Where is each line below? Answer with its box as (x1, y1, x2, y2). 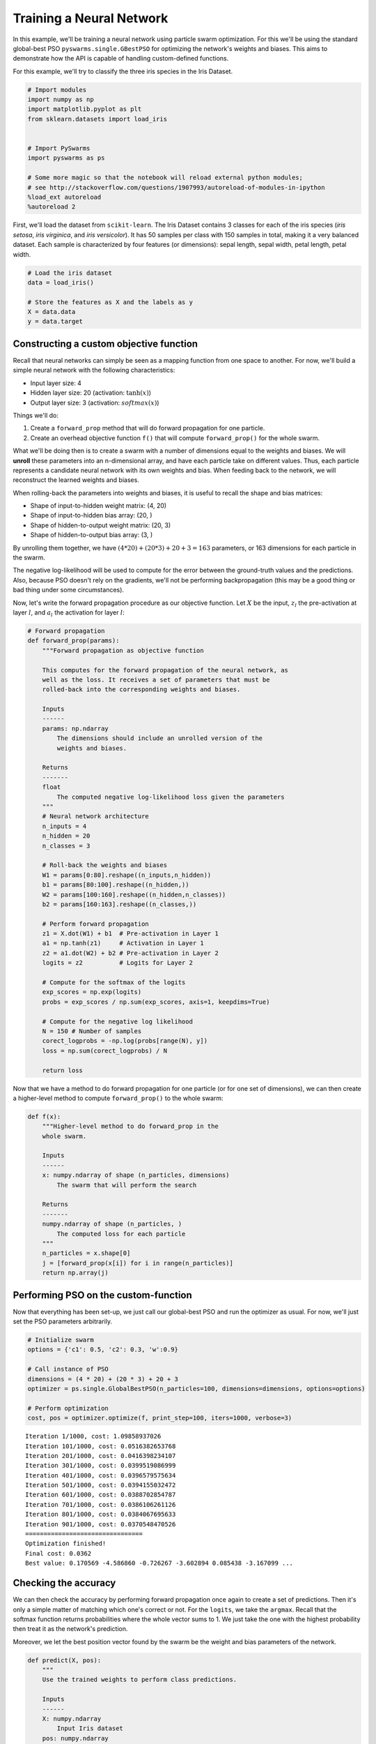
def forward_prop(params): (27, 637, 120, 645)
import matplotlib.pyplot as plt (27, 105, 142, 113)
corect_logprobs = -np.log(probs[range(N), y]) (42, 1037, 208, 1045)
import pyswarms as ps (27, 154, 105, 162)
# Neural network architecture (42, 813, 149, 820)
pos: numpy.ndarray (42, 1734, 109, 1742)
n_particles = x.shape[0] (42, 1249, 131, 1257)
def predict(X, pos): (27, 1656, 102, 1664)
